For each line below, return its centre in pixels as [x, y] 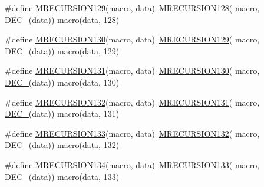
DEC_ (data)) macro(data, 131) [62, 114]
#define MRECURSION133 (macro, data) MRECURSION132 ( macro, [132, 133]
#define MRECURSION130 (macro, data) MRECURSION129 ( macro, [132, 39]
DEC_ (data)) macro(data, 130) [62, 82]
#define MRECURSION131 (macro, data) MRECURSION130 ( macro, [132, 70]
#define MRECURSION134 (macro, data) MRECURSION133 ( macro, [132, 164]
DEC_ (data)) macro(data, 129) [62, 50]
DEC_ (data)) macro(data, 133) [62, 176]
